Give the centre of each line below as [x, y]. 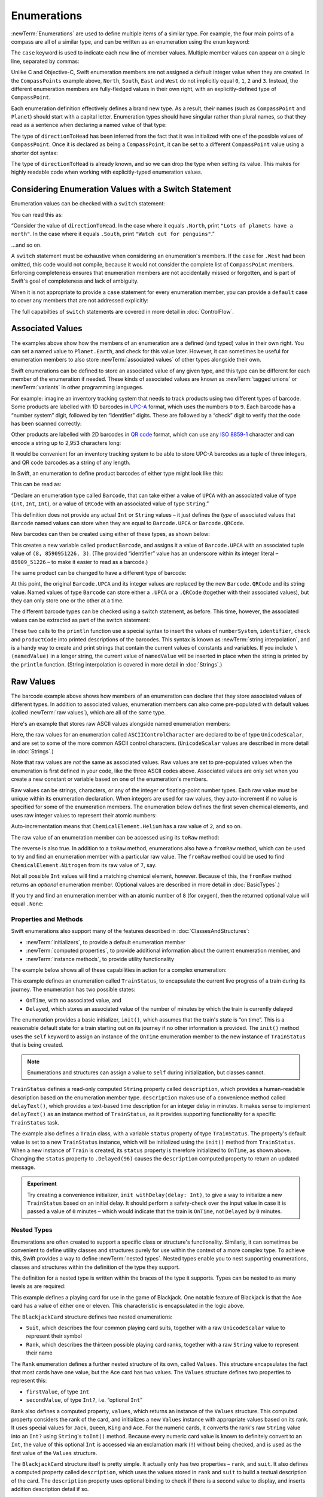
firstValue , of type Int [58, 1392]
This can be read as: [36, 484]
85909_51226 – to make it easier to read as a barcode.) [80, 562]
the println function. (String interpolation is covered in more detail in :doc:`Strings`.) [117, 664]
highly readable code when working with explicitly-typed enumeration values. [107, 172]
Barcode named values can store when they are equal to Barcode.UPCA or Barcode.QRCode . [128, 523]
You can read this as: [37, 214]
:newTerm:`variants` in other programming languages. [77, 387]
